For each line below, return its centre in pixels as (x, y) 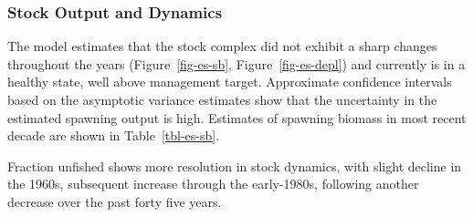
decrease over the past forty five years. (115, 201)
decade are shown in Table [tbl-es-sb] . (114, 135)
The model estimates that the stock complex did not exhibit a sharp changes (222, 46)
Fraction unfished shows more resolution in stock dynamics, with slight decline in (235, 165)
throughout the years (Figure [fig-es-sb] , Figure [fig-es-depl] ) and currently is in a (236, 63)
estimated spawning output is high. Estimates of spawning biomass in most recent (237, 117)
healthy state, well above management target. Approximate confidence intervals (230, 82)
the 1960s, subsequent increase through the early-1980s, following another (213, 184)
